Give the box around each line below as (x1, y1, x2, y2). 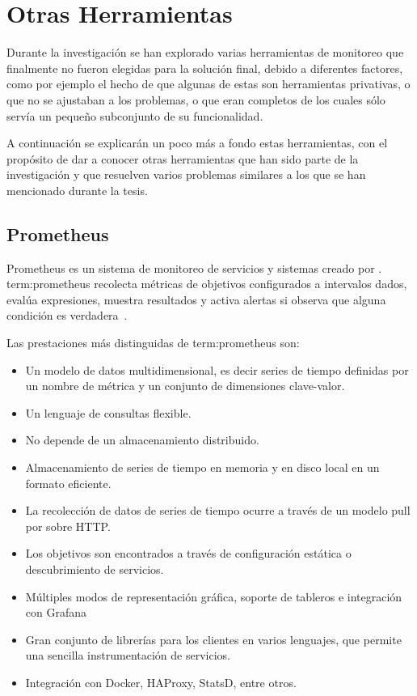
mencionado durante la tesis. (6, 181, 148, 198)
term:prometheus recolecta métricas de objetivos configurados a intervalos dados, (6, 275, 407, 292)
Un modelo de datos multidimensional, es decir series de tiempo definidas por (25, 361, 409, 378)
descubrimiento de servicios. (25, 560, 164, 577)
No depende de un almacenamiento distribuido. (25, 431, 259, 448)
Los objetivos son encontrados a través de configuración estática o (25, 545, 352, 562)
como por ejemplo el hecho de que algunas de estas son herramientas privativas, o (6, 75, 411, 92)
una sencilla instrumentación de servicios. (25, 647, 230, 664)
